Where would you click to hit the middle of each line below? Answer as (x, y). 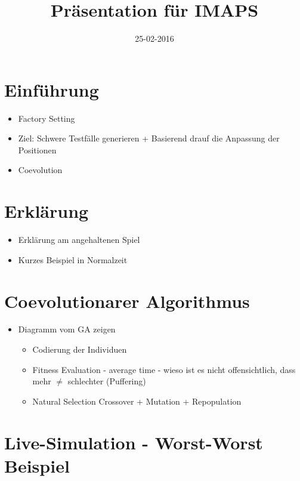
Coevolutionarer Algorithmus (127, 300)
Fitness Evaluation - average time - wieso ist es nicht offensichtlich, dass (164, 369)
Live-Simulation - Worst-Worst (134, 442)
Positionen (37, 149)
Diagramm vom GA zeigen (67, 329)
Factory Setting (47, 118)
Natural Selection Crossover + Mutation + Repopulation (137, 401)
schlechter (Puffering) (107, 381)
